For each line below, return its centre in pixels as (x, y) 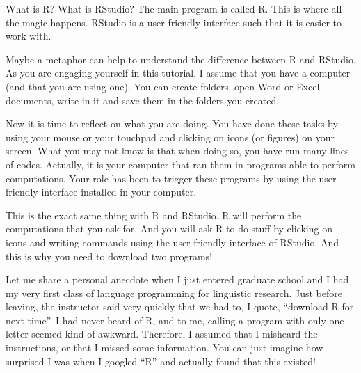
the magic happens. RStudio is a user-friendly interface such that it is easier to (174, 22)
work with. (29, 36)
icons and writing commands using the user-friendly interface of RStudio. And (173, 242)
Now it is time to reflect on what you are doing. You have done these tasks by (172, 124)
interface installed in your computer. (119, 192)
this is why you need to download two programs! (109, 256)
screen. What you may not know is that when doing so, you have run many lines (177, 151)
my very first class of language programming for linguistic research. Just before (174, 293)
